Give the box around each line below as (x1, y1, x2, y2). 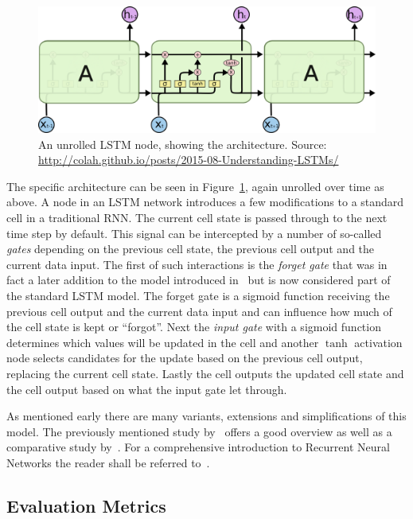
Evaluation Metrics (6, 493, 166, 517)
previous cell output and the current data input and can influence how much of (6, 302, 392, 319)
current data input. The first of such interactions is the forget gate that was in (6, 256, 388, 272)
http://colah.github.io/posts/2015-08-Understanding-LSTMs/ (38, 151, 339, 168)
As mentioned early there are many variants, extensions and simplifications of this (6, 408, 407, 424)
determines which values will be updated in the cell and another (6, 334, 319, 350)
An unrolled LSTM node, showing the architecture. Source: (38, 135, 327, 152)
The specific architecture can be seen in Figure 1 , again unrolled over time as (6, 178, 384, 194)
